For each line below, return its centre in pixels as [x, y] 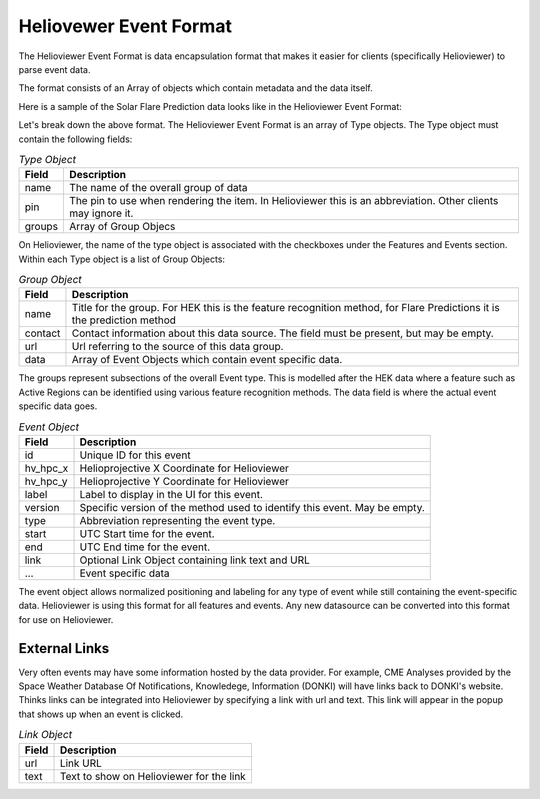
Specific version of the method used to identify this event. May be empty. [252, 507]
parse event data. [54, 69]
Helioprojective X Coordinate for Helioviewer [184, 468]
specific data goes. [58, 406]
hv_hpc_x [46, 468]
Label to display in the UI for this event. [171, 494]
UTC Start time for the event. [147, 533]
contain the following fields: [75, 139]
